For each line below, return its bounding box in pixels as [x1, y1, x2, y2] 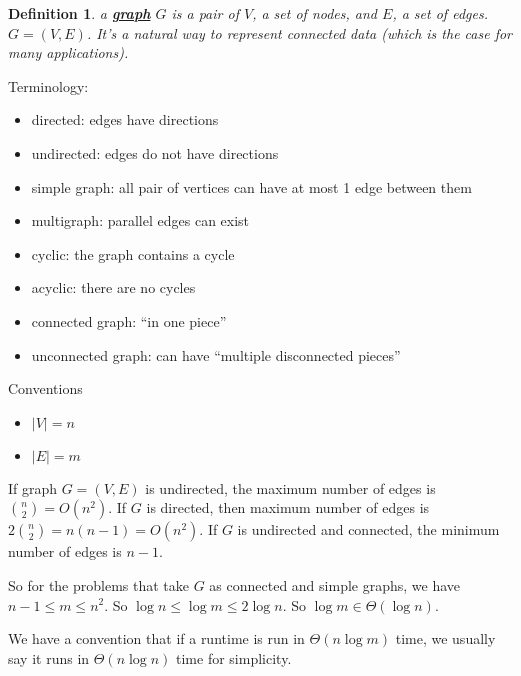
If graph [8, 477, 58, 498]
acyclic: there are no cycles [31, 277, 196, 298]
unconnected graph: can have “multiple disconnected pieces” [31, 344, 401, 365]
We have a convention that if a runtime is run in [8, 628, 305, 649]
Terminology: [8, 75, 89, 96]
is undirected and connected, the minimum [237, 519, 500, 540]
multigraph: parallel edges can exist [31, 210, 250, 231]
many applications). [8, 42, 129, 63]
